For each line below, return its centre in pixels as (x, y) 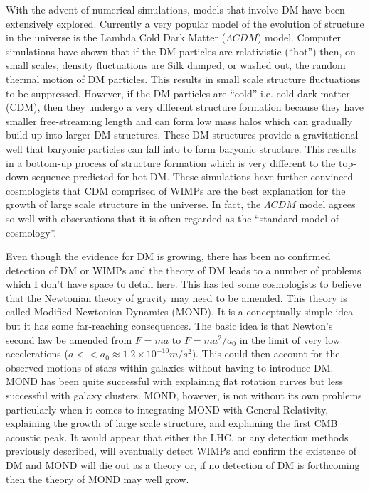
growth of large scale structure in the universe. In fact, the (133, 204)
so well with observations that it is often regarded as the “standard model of (173, 218)
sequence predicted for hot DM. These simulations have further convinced (192, 177)
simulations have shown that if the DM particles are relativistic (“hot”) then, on (181, 51)
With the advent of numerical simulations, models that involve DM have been (175, 9)
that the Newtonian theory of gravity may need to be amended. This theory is (176, 297)
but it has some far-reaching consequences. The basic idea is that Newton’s (169, 326)
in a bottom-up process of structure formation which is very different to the (171, 162)
